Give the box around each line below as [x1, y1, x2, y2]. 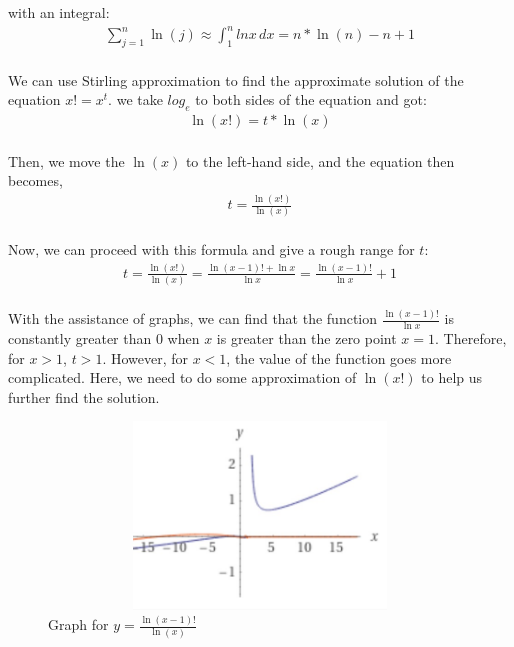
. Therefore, [435, 327, 507, 348]
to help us [421, 367, 483, 388]
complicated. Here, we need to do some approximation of [8, 367, 357, 388]
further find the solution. [8, 386, 160, 407]
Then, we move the [8, 150, 125, 171]
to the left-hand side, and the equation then [185, 150, 455, 171]
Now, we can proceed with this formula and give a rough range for [8, 238, 415, 259]
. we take [108, 89, 163, 110]
